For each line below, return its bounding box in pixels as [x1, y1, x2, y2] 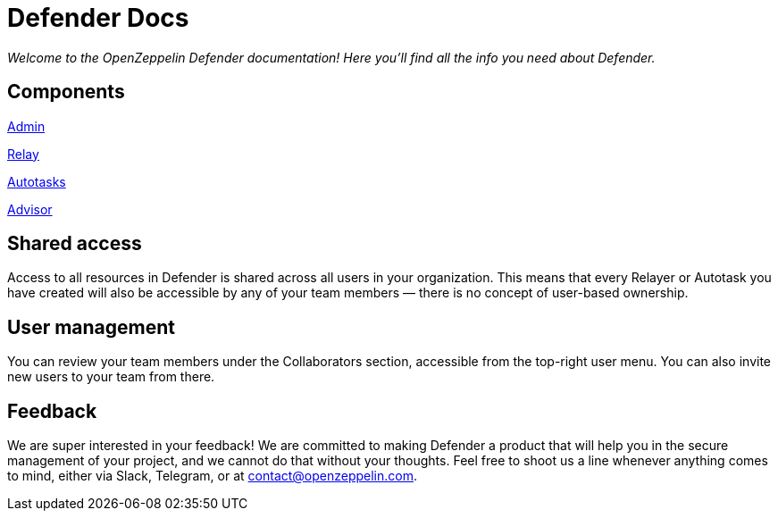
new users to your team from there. [7, 369, 215, 385]
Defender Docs [7, 3, 189, 33]
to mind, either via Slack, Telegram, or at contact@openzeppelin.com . [7, 468, 418, 484]
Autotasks [7, 173, 66, 189]
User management [7, 315, 176, 338]
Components [7, 80, 125, 104]
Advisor [7, 201, 53, 217]
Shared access [7, 232, 142, 255]
